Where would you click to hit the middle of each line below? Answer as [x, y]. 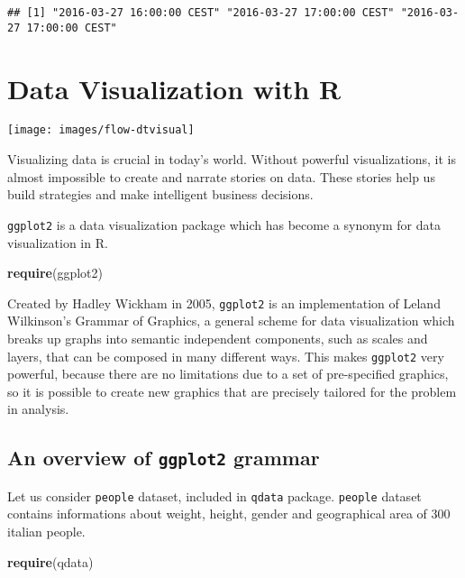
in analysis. [38, 409]
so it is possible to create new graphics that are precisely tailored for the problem [232, 391]
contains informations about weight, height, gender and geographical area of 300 [229, 514]
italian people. [46, 532]
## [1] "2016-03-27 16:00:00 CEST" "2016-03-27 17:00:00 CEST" [201, 13]
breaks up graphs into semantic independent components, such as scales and [218, 338]
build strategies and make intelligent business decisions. [160, 194]
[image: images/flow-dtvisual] [101, 130]
